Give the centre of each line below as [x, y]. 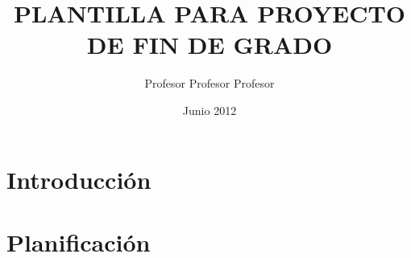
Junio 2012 [210, 110]
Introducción [79, 179]
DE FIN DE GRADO [210, 45]
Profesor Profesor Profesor [210, 83]
